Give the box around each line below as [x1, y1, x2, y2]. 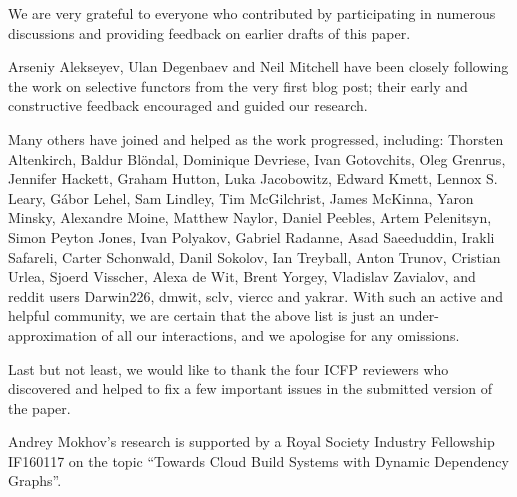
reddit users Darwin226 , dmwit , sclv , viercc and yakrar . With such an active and [8, 285, 504, 306]
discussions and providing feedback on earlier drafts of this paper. [8, 22, 411, 43]
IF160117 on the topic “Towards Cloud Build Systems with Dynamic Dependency [8, 450, 509, 471]
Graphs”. [8, 470, 62, 491]
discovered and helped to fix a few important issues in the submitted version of [8, 378, 492, 399]
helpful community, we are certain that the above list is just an [8, 305, 395, 326]
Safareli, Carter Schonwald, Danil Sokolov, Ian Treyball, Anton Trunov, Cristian [8, 246, 501, 267]
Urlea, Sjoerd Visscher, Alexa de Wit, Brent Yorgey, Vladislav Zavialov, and [8, 266, 476, 287]
